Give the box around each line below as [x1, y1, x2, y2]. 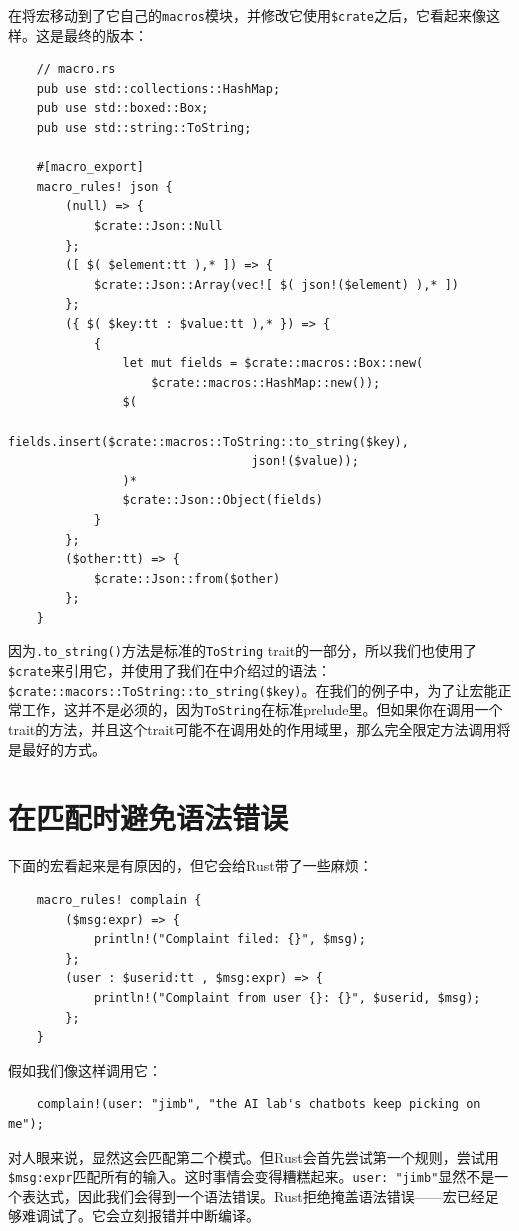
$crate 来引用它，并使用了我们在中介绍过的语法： [8, 660, 331, 681]
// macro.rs [36, 62, 116, 77]
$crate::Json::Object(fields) [122, 493, 323, 508]
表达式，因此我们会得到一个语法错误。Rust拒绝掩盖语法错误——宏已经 [21, 1185, 485, 1206]
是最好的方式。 [8, 738, 106, 759]
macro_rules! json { [36, 179, 173, 194]
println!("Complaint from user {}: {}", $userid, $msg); [93, 990, 481, 1005]
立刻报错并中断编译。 [119, 1205, 260, 1226]
